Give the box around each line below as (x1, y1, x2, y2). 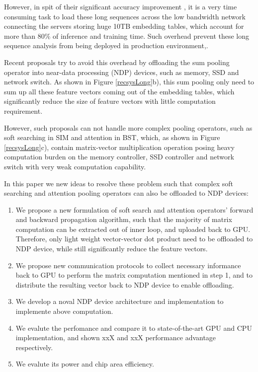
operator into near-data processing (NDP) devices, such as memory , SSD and (4, 67, 239, 77)
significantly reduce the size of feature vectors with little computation (4, 96, 216, 106)
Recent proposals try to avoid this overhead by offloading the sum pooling (4, 57, 230, 67)
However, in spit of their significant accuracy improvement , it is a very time (4, 1, 237, 11)
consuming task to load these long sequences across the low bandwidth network (4, 11, 246, 21)
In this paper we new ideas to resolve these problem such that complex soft (4, 178, 233, 188)
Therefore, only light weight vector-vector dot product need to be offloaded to (15, 233, 253, 244)
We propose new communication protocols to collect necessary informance (15, 260, 241, 270)
